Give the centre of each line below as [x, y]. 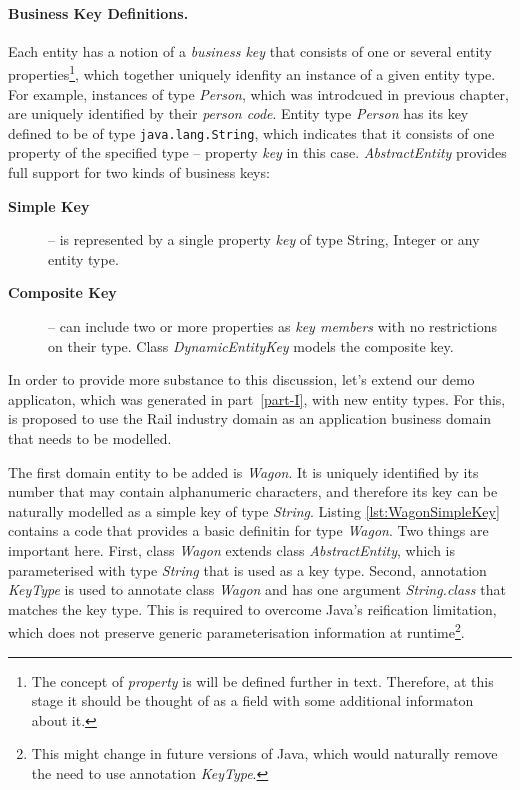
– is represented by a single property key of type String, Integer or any [264, 239]
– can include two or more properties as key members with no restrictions [272, 326]
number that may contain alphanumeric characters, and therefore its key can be [253, 491]
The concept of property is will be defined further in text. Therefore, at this [262, 680]
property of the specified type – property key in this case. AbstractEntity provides [257, 152]
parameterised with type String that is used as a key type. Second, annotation [247, 569]
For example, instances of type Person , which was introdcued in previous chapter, [258, 93]
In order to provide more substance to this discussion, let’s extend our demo [241, 379]
